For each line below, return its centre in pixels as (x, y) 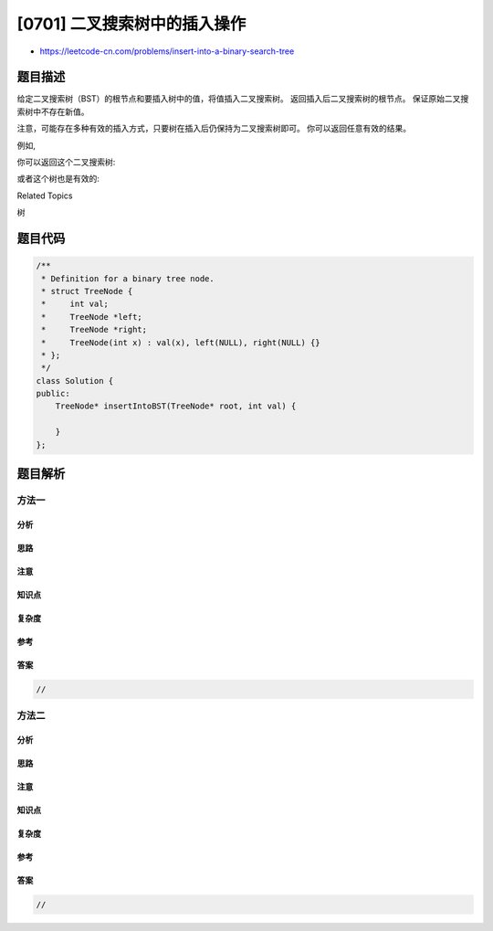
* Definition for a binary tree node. (128, 278)
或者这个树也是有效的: (58, 179)
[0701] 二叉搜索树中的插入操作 (131, 24)
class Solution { (75, 381)
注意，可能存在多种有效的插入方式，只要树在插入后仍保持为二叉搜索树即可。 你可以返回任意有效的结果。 (214, 129)
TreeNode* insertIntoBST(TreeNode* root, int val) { (176, 406)
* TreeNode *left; (92, 317)
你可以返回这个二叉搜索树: (66, 162)
